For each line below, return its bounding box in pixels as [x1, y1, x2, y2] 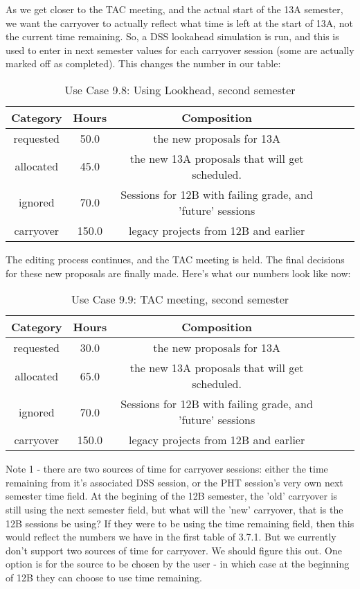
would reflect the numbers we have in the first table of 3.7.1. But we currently [6, 529, 336, 544]
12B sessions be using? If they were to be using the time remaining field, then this [6, 516, 354, 530]
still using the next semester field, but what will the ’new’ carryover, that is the [6, 502, 343, 516]
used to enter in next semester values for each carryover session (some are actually [6, 42, 354, 57]
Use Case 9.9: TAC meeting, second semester [71, 291, 289, 308]
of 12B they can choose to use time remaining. [6, 570, 202, 584]
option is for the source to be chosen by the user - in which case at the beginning [6, 556, 350, 571]
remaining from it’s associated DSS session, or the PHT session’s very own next [6, 475, 343, 489]
